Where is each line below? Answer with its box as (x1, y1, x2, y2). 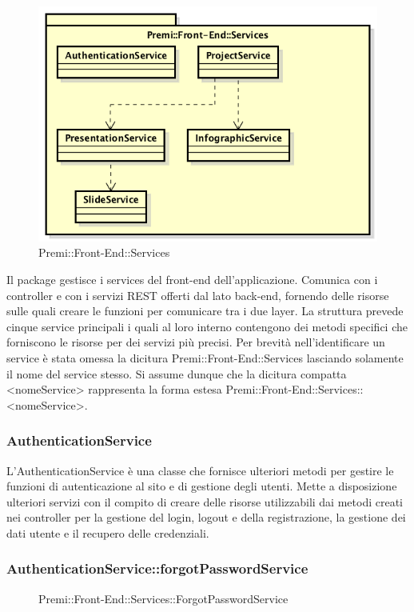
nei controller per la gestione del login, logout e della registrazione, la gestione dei (6, 509, 406, 526)
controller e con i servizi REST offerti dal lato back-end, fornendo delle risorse (6, 286, 389, 303)
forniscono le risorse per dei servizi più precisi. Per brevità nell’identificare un (6, 334, 385, 350)
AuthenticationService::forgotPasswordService (6, 558, 309, 578)
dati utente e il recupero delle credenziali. (6, 524, 209, 541)
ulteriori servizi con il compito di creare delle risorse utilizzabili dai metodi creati (6, 493, 403, 510)
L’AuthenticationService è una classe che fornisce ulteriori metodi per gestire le (6, 462, 394, 478)
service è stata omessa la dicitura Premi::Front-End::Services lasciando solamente (6, 349, 404, 366)
